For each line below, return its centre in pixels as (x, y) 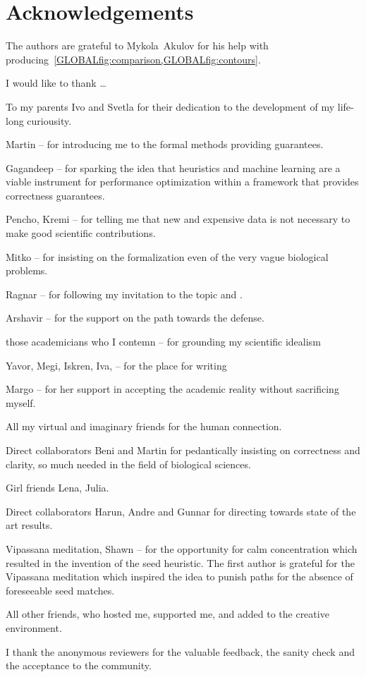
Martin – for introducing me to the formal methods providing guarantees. (165, 144)
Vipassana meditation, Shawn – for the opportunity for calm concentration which (182, 548)
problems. (27, 270)
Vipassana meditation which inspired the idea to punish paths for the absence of (179, 577)
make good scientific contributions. (81, 233)
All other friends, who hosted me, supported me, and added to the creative (167, 614)
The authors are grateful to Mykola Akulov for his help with (137, 45)
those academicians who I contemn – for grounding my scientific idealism (163, 342)
